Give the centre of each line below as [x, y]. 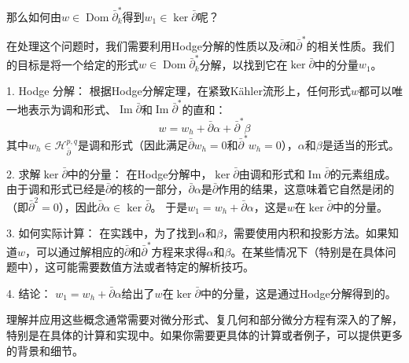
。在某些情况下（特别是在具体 [308, 251]
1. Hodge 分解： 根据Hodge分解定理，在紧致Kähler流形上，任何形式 [179, 90]
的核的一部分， [150, 189]
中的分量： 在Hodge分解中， [140, 173]
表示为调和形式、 [72, 109]
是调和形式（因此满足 [133, 144]
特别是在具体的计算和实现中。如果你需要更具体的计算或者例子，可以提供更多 [204, 334]
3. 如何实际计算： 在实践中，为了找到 [103, 233]
